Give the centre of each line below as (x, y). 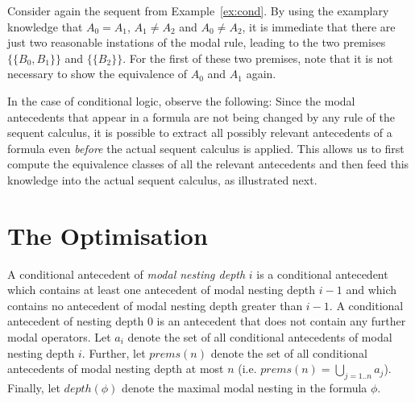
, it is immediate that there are (319, 26)
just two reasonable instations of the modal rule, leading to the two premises (197, 42)
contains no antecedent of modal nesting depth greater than (155, 305)
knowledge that (45, 26)
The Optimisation (108, 235)
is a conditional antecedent (322, 274)
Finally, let (34, 388)
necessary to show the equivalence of (98, 74)
